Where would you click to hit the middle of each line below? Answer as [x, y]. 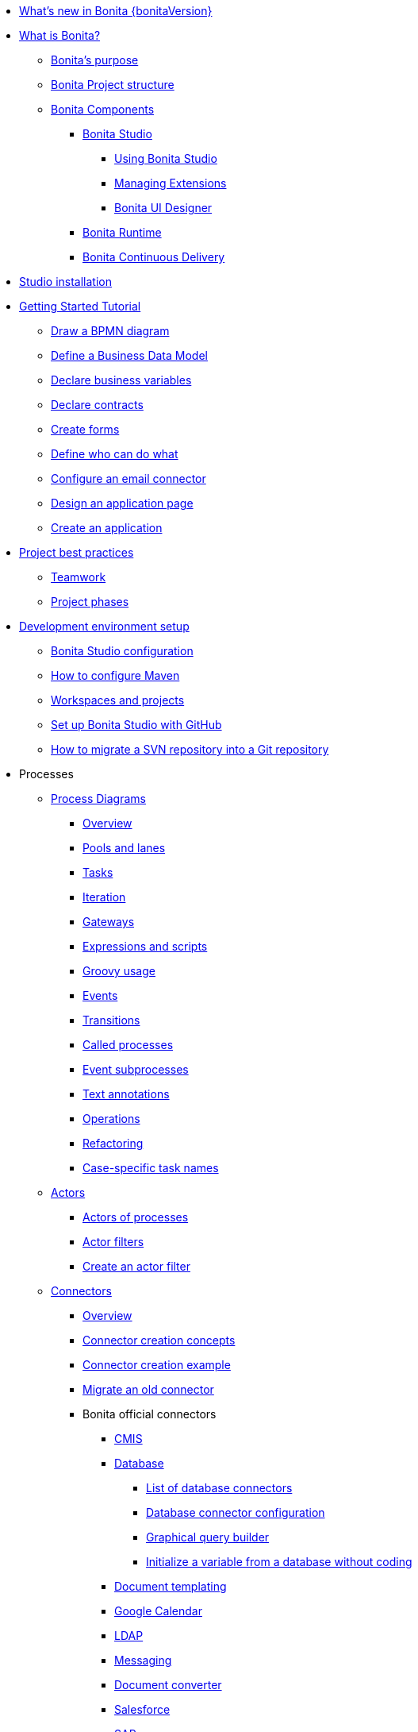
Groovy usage [119, 971]
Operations [111, 1119]
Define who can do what [115, 454]
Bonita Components [103, 109]
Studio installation [65, 282]
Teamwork [79, 577]
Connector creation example [157, 1365]
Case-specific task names [151, 1168]
